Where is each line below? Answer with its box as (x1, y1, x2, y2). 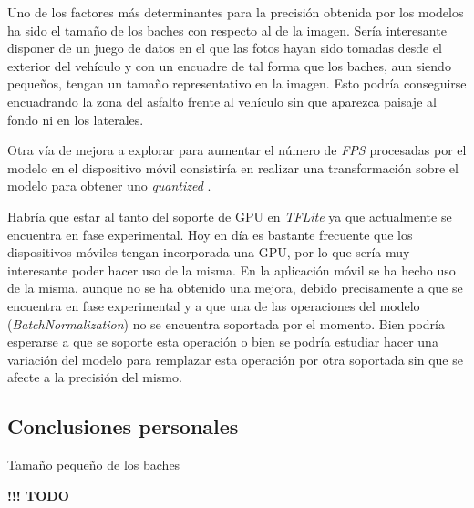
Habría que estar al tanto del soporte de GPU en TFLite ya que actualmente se (7, 206, 452, 225)
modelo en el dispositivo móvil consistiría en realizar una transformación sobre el (7, 158, 459, 177)
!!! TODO (7, 485, 69, 504)
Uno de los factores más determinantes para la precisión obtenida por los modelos (7, 3, 464, 21)
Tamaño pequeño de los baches (7, 455, 180, 474)
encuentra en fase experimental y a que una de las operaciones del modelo (7, 295, 420, 315)
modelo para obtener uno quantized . (7, 176, 211, 195)
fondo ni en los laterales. (7, 109, 144, 129)
